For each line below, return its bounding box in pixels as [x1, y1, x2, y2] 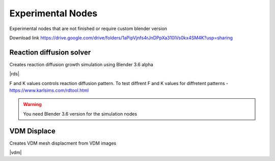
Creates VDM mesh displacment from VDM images [9, 140, 117, 146]
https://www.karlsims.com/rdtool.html [9, 87, 89, 94]
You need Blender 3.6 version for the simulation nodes [23, 111, 137, 117]
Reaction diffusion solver [9, 48, 91, 57]
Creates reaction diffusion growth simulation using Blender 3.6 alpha [9, 61, 154, 67]
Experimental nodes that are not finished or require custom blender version [9, 25, 168, 32]
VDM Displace [9, 126, 56, 135]
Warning [23, 101, 42, 108]
